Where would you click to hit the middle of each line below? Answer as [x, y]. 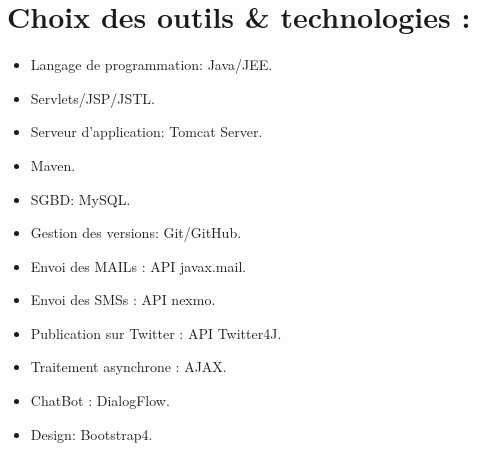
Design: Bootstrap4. [91, 433]
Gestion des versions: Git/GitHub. [136, 232]
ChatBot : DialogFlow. [100, 400]
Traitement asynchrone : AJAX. [128, 366]
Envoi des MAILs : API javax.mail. [138, 265]
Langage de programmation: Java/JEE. [151, 64]
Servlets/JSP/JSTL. [92, 97]
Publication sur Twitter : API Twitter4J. [156, 332]
